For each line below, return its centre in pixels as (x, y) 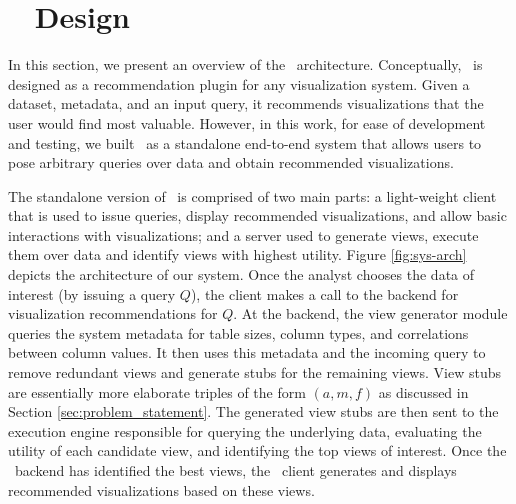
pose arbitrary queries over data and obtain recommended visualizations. (231, 162)
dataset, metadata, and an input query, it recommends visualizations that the (246, 103)
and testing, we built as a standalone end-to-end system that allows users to (245, 142)
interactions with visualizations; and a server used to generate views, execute (243, 234)
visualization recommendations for (113, 313)
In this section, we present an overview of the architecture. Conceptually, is (245, 64)
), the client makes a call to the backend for (324, 293)
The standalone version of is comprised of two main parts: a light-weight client (252, 195)
